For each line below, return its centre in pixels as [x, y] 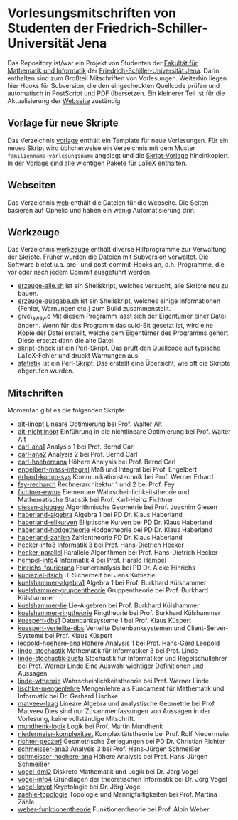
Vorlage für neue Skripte [63, 123]
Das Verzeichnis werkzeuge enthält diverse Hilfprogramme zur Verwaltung [117, 250]
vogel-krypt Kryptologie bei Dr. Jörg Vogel [80, 787]
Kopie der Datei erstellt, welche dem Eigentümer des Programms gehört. [124, 333]
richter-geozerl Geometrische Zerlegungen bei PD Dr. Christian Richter [121, 741]
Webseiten [32, 185]
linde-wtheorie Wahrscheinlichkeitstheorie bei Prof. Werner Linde [113, 681]
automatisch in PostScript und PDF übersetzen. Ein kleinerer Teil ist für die [116, 93]
